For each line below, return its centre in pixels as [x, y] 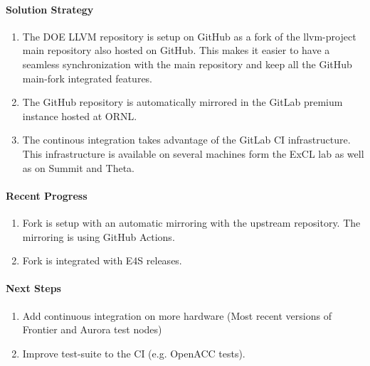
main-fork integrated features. [88, 78]
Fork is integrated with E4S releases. [102, 260]
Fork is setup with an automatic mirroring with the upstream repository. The [191, 222]
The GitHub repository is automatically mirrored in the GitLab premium [183, 102]
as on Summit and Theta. [78, 167]
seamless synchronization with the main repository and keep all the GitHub [187, 64]
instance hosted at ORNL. [80, 115]
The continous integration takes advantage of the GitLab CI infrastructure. [186, 140]
